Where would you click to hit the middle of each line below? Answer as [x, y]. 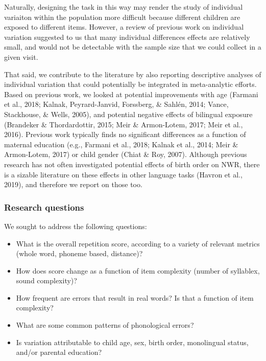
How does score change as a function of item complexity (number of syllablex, [138, 270]
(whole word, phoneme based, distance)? [79, 253]
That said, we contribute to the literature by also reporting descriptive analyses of [133, 74]
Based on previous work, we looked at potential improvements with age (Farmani [131, 94]
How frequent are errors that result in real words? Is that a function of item [135, 297]
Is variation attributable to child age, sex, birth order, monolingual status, [132, 342]
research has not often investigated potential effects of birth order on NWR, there [132, 164]
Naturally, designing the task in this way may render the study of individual [124, 7]
